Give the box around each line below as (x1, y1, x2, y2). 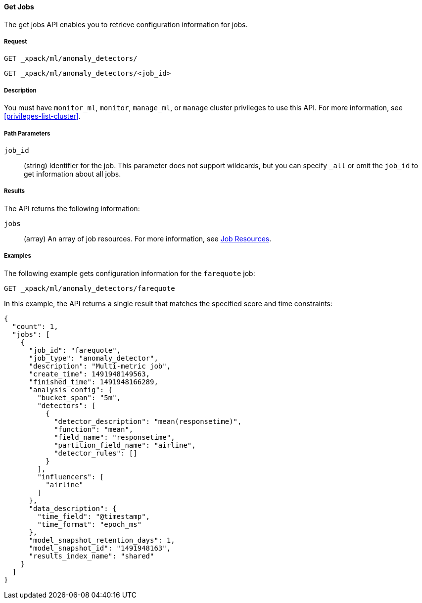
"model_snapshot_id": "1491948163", (29, 544, 171, 552)
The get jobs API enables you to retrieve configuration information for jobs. (4, 20, 248, 29)
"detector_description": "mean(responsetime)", (54, 417, 242, 425)
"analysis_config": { (29, 385, 113, 394)
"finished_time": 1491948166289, (29, 377, 158, 386)
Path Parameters (4, 130, 50, 137)
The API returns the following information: (4, 204, 140, 213)
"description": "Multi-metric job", (29, 362, 171, 370)
